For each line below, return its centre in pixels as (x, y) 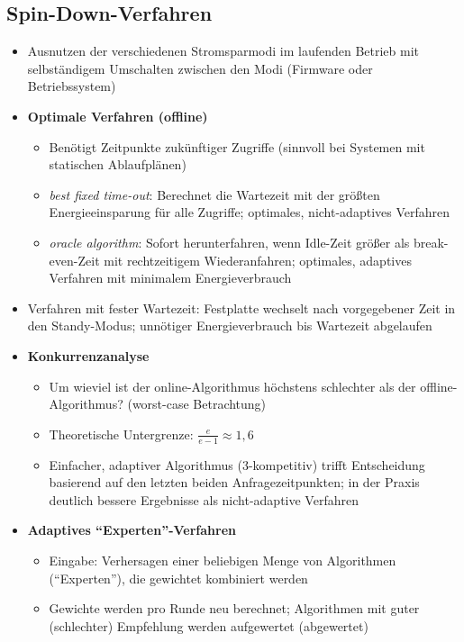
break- (431, 242)
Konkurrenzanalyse (88, 355)
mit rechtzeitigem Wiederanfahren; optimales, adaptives (258, 260)
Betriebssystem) (72, 86)
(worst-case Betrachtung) (197, 404)
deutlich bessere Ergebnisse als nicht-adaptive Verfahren (204, 499)
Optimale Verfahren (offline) (118, 116)
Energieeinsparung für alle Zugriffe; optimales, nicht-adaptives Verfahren (250, 212)
